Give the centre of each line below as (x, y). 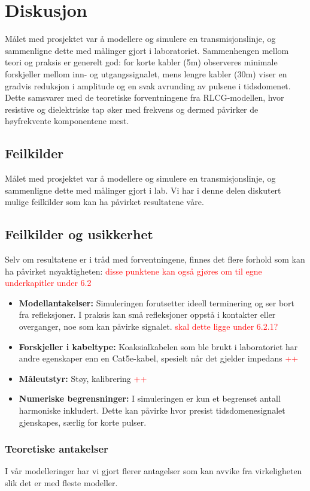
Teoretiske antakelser (57, 449)
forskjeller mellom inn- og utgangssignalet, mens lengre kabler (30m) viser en (146, 73)
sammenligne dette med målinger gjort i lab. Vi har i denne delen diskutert (143, 190)
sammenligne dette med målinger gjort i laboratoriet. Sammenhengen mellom (147, 50)
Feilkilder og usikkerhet (79, 234)
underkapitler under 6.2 (48, 283)
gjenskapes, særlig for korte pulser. (83, 422)
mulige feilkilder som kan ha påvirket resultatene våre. (104, 202)
